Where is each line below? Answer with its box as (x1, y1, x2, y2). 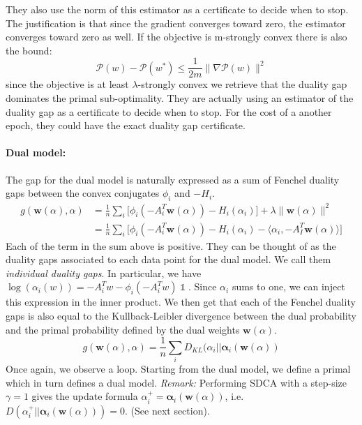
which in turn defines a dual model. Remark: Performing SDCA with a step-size (6, 375, 347, 389)
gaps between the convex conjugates (6, 186, 160, 200)
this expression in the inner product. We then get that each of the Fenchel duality (6, 294, 356, 309)
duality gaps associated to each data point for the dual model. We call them (6, 252, 331, 267)
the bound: (6, 43, 52, 57)
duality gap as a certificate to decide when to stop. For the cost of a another (6, 104, 332, 119)
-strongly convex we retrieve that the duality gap (137, 77, 347, 91)
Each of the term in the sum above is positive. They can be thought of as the (6, 238, 336, 253)
